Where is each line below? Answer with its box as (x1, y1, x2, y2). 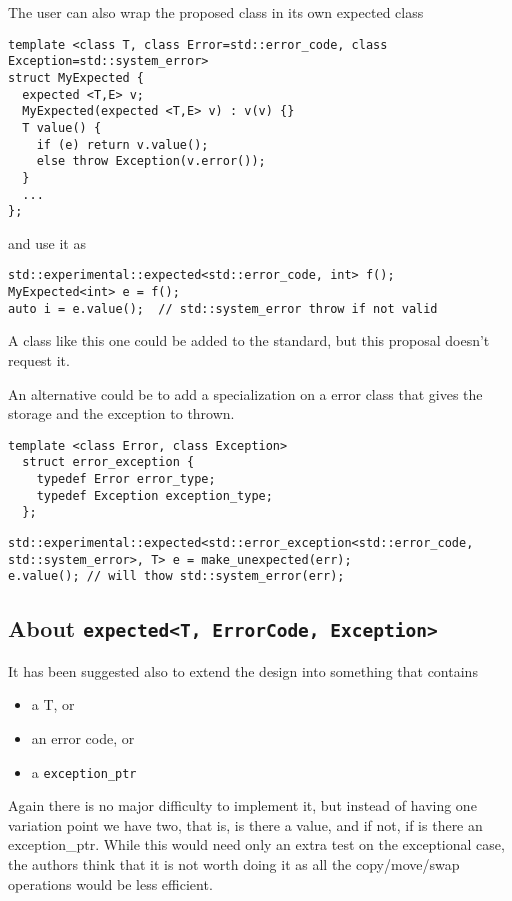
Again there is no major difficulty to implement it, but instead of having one (8, 795, 477, 816)
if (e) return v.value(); (36, 137, 209, 152)
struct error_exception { (22, 455, 195, 470)
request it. (8, 349, 70, 370)
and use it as (8, 232, 86, 253)
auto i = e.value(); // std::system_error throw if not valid (8, 301, 438, 316)
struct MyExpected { (8, 70, 145, 85)
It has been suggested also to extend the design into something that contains (8, 660, 478, 681)
